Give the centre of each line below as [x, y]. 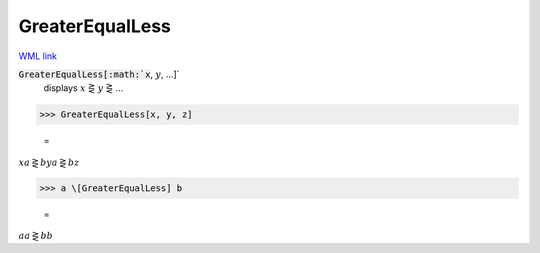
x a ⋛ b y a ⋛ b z [49, 162]
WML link [38, 56]
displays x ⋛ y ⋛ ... [83, 88]
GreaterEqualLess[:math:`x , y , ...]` [99, 74]
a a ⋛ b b [36, 236]
